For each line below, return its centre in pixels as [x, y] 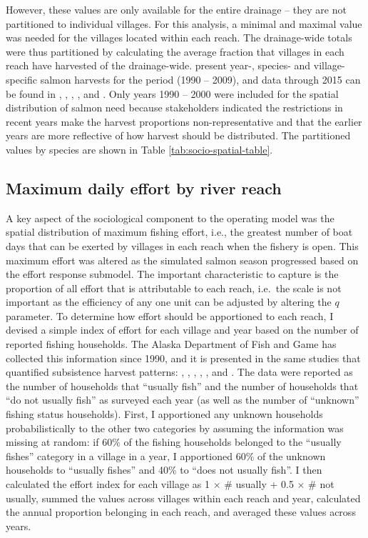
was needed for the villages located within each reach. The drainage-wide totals [179, 38]
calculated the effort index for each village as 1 [108, 484]
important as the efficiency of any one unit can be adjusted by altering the [169, 302]
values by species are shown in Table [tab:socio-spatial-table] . [139, 149]
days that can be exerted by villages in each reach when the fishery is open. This [182, 245]
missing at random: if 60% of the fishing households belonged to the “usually [174, 442]
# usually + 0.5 [259, 484]
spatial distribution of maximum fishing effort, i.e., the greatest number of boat [179, 232]
